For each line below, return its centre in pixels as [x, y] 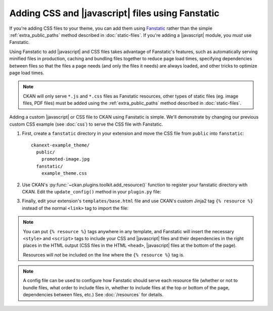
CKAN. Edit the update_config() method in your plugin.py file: [92, 191]
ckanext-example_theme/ [60, 145]
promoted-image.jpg [65, 159]
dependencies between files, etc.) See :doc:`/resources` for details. [93, 295]
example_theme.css [64, 173]
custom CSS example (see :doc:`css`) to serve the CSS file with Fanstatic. [86, 124]
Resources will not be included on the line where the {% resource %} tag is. [104, 254]
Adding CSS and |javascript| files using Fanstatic [115, 13]
